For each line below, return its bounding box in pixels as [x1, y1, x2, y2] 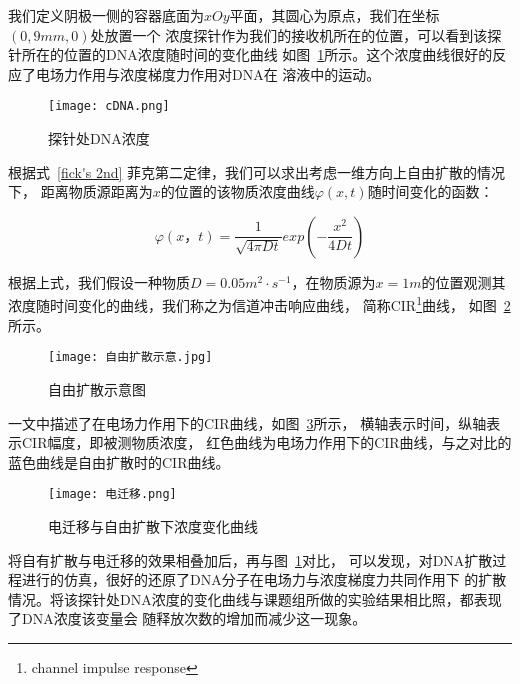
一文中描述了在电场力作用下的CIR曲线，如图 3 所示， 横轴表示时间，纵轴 [8, 412, 487, 433]
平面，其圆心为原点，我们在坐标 [229, 5, 440, 25]
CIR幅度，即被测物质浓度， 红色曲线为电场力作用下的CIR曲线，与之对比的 [21, 432, 512, 453]
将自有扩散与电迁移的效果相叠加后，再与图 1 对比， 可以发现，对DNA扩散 [8, 549, 493, 570]
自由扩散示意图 [48, 378, 146, 399]
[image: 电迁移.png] [48, 487, 177, 502]
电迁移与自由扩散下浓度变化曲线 [48, 515, 258, 536]
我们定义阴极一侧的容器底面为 [8, 5, 204, 25]
